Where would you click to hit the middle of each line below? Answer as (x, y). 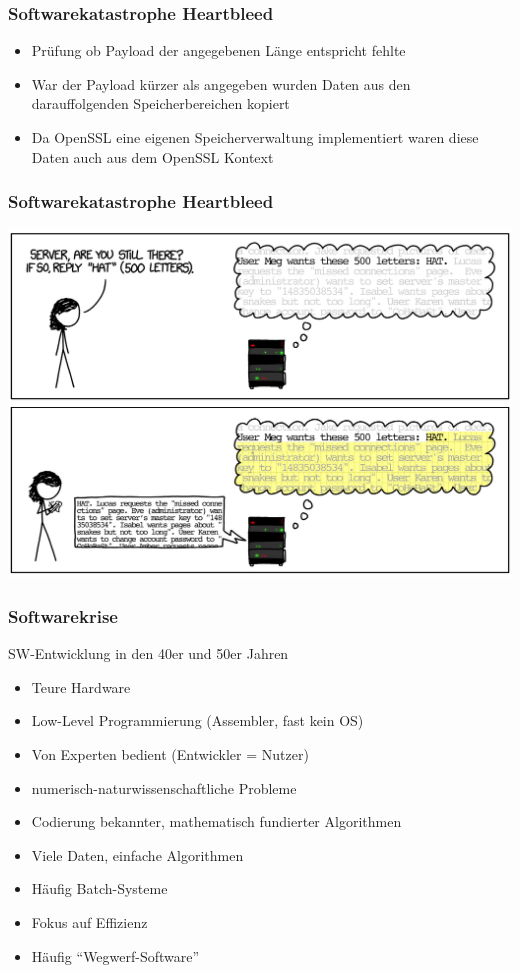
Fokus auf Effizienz (89, 921)
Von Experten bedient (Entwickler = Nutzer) (170, 753)
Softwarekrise (63, 615)
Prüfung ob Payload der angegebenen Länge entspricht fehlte (218, 50)
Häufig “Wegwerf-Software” (115, 955)
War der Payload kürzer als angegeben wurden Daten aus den (221, 83)
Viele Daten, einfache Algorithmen (137, 854)
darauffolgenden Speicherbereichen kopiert (160, 103)
